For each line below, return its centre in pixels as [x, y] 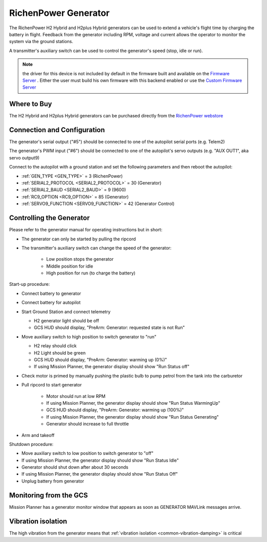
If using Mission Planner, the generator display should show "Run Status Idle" [100, 460]
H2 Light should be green [60, 353]
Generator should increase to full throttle [88, 424]
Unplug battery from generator [53, 481]
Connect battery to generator [51, 293]
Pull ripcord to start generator [52, 385]
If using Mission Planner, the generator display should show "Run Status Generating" [133, 417]
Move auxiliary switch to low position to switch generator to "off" [88, 453]
